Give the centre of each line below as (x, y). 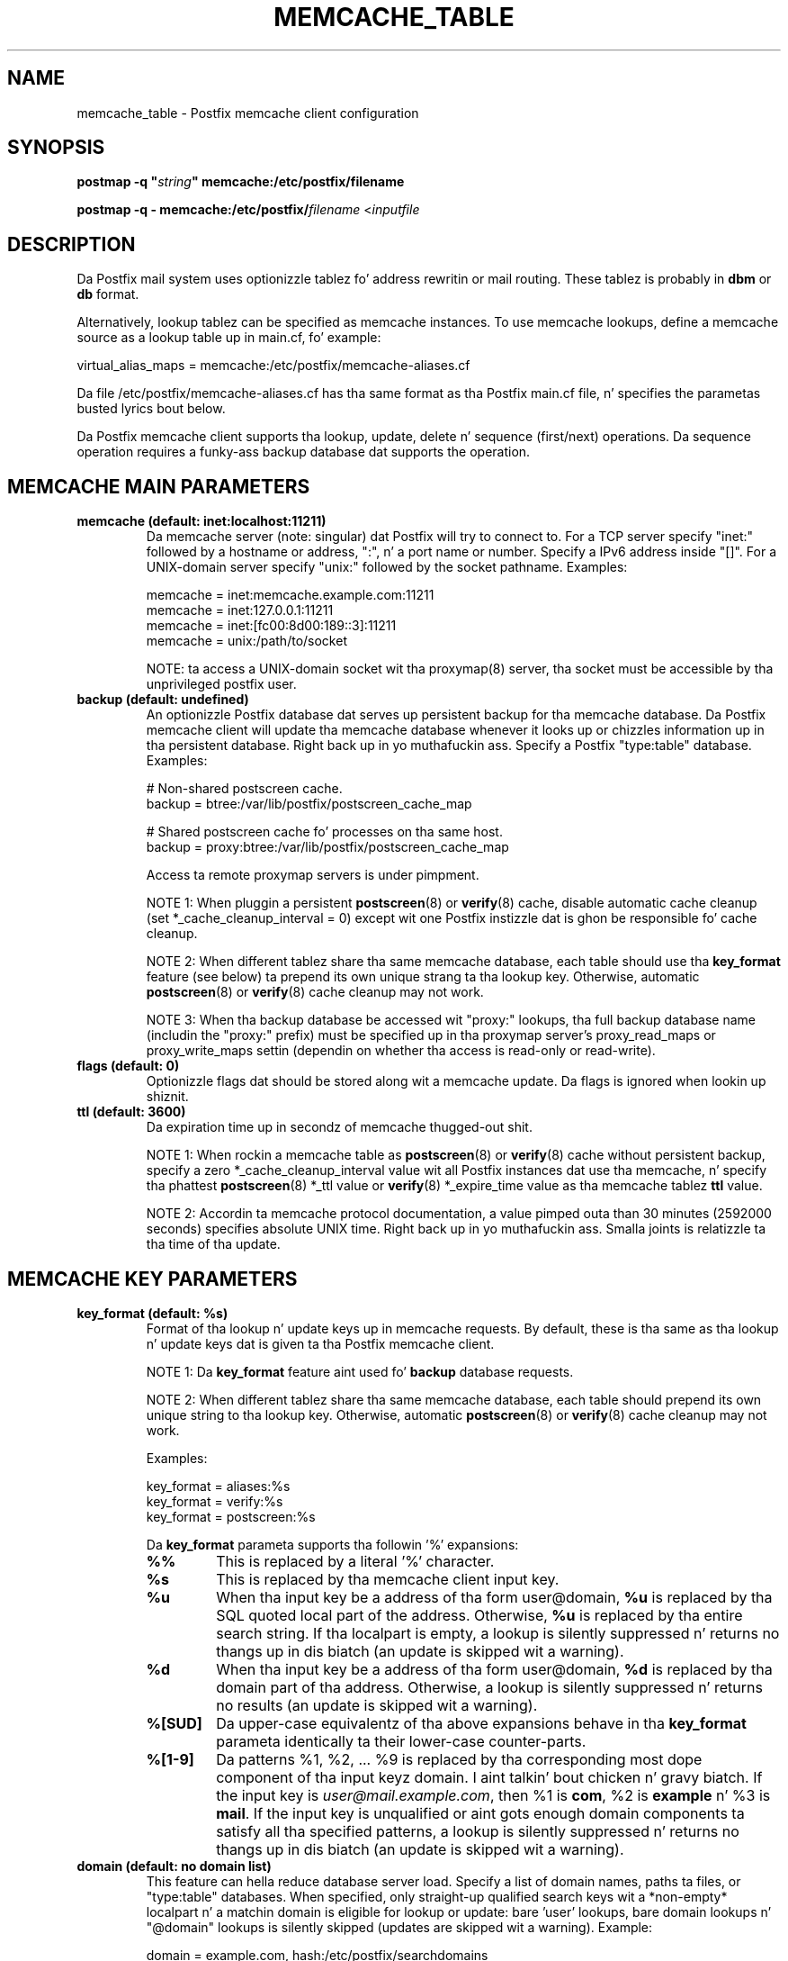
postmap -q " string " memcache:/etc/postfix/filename (241, 182)
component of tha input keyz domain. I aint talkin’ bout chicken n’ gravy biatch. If (489, 1777)
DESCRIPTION (72, 244)
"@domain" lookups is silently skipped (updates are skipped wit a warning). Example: (399, 1927)
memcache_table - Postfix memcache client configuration (248, 113)
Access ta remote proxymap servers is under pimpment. (313, 875)
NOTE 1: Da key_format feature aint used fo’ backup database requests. (360, 1371)
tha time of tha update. (213, 1244)
